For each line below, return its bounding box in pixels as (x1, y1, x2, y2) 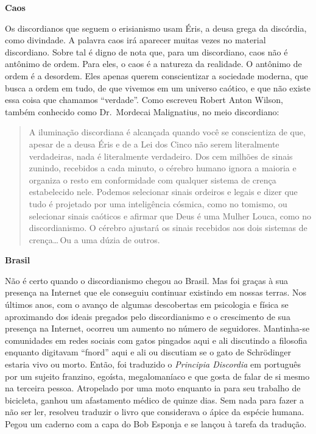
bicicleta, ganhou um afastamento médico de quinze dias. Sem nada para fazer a (5, 393, 304, 406)
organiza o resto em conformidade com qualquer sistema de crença (29, 173, 276, 186)
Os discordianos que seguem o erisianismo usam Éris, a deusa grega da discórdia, (5, 21, 307, 34)
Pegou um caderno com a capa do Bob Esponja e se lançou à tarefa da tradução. (5, 418, 307, 430)
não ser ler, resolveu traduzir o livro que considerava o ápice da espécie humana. (5, 405, 304, 418)
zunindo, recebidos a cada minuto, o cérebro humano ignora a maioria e (29, 162, 297, 174)
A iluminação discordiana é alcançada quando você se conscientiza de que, (29, 126, 306, 138)
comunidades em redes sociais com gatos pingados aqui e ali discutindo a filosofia (5, 333, 307, 346)
